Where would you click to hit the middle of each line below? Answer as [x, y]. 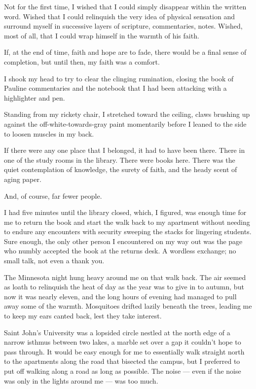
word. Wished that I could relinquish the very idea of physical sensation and [119, 16]
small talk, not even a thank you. [54, 261]
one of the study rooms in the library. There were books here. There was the [120, 159]
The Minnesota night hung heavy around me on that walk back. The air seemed [125, 277]
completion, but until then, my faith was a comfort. [82, 61]
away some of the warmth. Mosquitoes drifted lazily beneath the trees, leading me [128, 306]
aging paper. [23, 179]
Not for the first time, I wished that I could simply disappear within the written [125, 6]
